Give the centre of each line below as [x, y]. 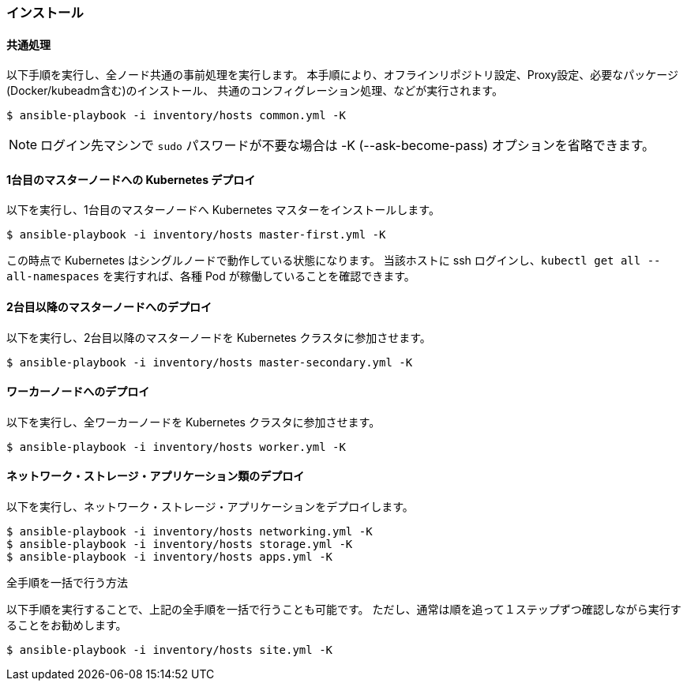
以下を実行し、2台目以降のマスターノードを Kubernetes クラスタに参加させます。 [219, 337]
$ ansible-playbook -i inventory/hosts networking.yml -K [190, 532]
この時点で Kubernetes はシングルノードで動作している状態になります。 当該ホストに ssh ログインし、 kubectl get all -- [334, 261]
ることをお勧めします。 [67, 625]
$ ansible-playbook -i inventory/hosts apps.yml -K [170, 557]
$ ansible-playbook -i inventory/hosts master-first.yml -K [196, 235]
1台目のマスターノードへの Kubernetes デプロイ [131, 179]
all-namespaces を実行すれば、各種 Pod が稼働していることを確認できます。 [211, 276]
